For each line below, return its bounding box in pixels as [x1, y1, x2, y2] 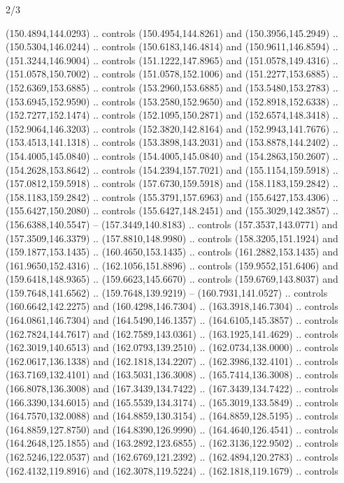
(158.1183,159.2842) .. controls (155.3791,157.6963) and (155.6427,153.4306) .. [6, 189, 338, 204]
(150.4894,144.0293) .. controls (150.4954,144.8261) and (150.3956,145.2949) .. [6, 25, 338, 40]
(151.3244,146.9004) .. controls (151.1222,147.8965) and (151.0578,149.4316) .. [6, 52, 338, 67]
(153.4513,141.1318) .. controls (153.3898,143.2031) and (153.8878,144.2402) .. [6, 135, 338, 149]
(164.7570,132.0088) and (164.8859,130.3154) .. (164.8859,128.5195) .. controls [6, 408, 338, 423]
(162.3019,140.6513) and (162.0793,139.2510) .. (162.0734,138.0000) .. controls [6, 340, 338, 355]
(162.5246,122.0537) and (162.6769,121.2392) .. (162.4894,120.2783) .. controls [6, 449, 338, 463]
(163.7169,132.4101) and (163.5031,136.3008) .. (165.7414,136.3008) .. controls [6, 367, 338, 382]
